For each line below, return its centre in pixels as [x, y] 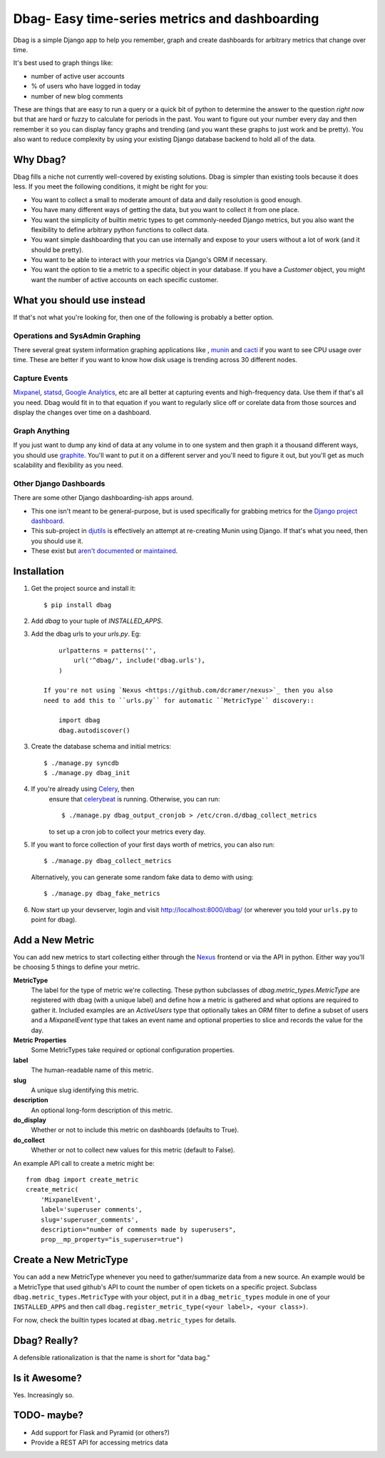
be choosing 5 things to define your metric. [77, 967]
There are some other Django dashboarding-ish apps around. [103, 498]
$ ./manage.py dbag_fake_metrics [102, 894]
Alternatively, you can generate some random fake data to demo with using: [142, 877]
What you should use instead [79, 300]
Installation [38, 571]
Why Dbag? [40, 160]
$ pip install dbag [78, 605]
